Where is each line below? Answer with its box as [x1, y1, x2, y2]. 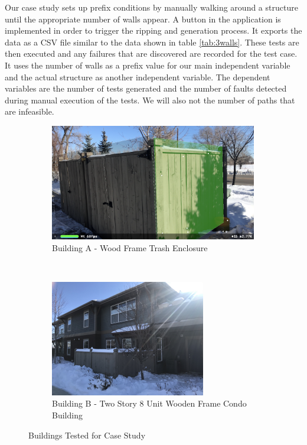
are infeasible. [5, 105, 54, 118]
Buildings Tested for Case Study [28, 428, 146, 441]
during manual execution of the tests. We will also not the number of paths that [5, 93, 295, 106]
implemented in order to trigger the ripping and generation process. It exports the [5, 24, 302, 37]
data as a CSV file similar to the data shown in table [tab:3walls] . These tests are [5, 35, 299, 48]
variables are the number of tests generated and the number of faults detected [5, 82, 287, 95]
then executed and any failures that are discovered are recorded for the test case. [5, 47, 298, 60]
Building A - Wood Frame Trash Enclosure [52, 241, 208, 254]
